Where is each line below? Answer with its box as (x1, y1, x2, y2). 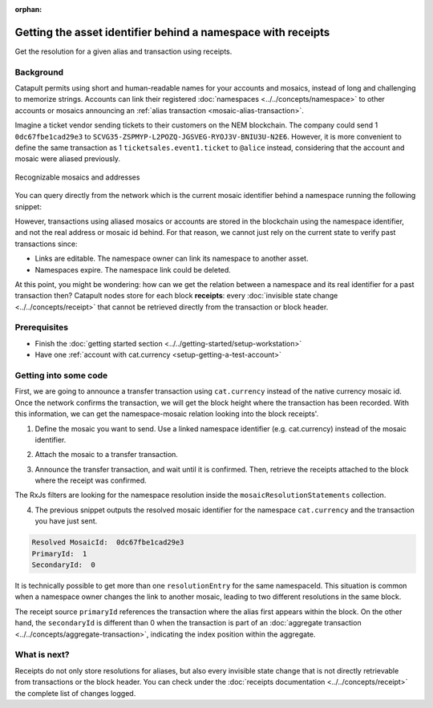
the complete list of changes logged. (14, 688, 136, 698)
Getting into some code (14, 370, 108, 381)
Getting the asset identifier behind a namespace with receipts (14, 25, 330, 39)
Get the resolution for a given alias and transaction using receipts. (14, 47, 233, 56)
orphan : (14, 5, 42, 14)
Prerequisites (14, 322, 68, 333)
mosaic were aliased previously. (14, 154, 120, 164)
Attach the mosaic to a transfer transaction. (34, 450, 178, 459)
